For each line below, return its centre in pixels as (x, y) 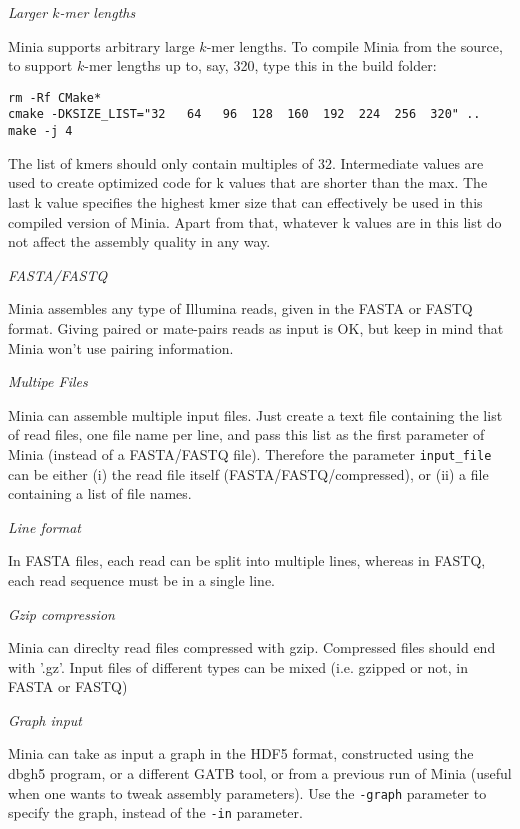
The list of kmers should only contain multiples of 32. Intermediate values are (246, 162)
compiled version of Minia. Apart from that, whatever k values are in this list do (255, 221)
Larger (28, 12)
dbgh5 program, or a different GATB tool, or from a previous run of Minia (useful (260, 773)
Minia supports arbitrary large (101, 45)
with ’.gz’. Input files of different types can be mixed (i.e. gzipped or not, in (238, 666)
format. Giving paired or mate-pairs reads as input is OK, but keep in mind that (256, 327)
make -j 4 (40, 131)
